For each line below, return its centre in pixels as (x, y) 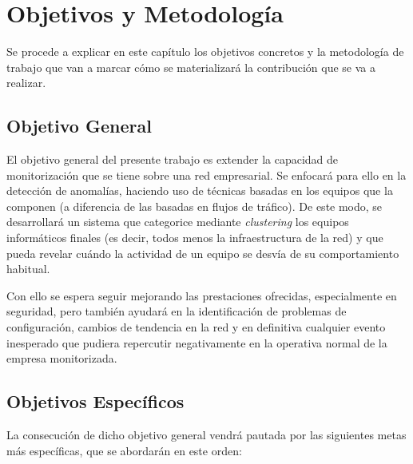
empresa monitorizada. (62, 358)
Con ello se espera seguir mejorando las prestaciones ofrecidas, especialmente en (202, 295)
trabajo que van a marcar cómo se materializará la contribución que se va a (191, 67)
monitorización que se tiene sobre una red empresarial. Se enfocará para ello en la (206, 174)
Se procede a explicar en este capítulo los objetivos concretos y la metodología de (205, 52)
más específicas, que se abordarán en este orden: (124, 450)
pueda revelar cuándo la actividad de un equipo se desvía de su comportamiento (203, 253)
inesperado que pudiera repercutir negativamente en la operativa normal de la (197, 342)
